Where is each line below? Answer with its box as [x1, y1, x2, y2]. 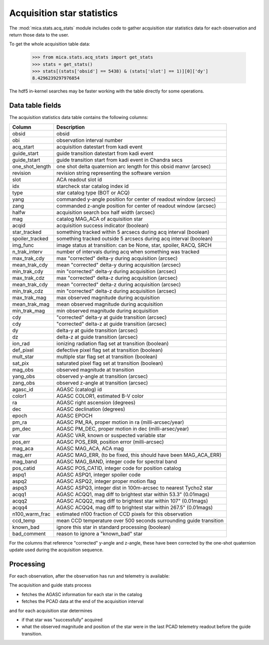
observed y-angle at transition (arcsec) [56, 373, 148, 380]
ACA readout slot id [56, 176, 102, 183]
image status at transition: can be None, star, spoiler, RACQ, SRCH [56, 241, 212, 248]
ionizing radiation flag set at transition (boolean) [56, 340, 169, 347]
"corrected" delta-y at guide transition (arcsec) [56, 314, 167, 321]
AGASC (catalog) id [56, 386, 102, 393]
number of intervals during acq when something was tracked [56, 248, 199, 255]
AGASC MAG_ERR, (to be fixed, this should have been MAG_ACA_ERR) [56, 451, 222, 458]
